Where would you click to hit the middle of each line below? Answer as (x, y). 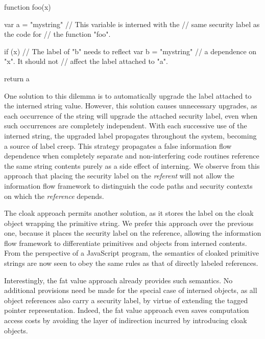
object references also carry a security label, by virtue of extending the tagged (126, 300)
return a (17, 78)
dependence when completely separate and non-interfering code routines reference (132, 156)
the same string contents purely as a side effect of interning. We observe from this (132, 165)
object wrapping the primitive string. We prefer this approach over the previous (129, 223)
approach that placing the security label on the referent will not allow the (119, 176)
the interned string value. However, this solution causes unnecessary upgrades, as (131, 106)
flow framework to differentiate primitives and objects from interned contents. (126, 243)
